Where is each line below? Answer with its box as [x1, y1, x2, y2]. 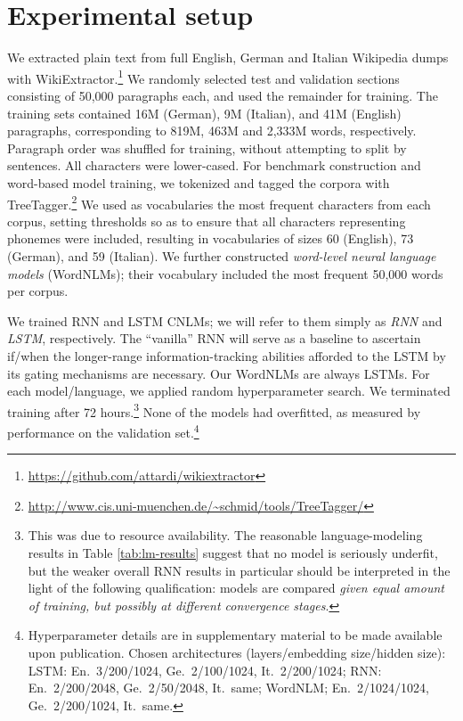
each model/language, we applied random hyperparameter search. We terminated [7, 381, 451, 400]
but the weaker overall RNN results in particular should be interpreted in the [28, 561, 451, 579]
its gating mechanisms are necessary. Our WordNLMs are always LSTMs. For [7, 364, 430, 382]
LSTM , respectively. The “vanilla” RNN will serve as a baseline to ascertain [7, 329, 421, 348]
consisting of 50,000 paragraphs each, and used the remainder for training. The [7, 86, 438, 104]
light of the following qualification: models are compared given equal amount [28, 578, 444, 597]
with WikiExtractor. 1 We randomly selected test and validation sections [7, 66, 400, 87]
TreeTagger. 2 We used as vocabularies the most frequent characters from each [7, 192, 431, 213]
